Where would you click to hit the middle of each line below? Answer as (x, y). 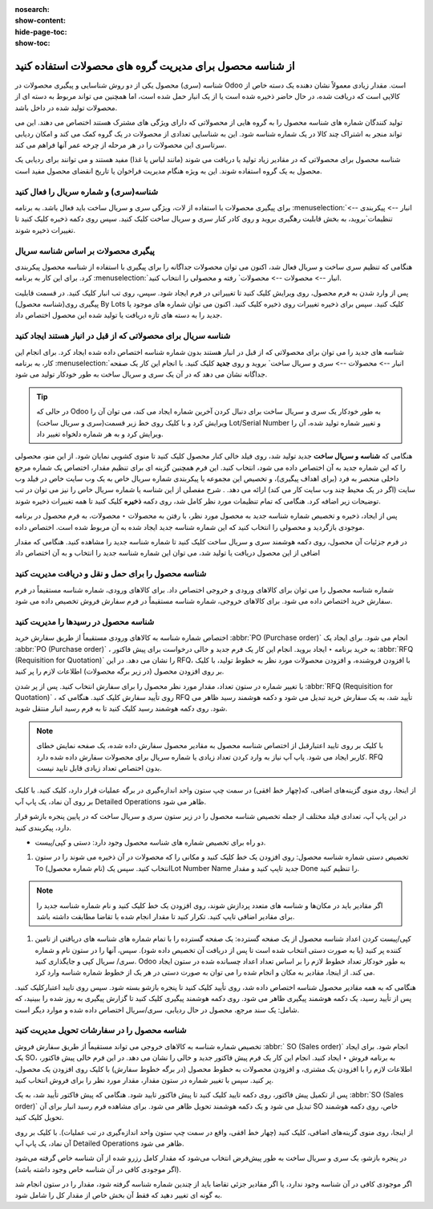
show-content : (40, 21)
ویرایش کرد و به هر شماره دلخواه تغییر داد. (100, 434)
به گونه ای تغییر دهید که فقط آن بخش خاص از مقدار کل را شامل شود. (119, 1195)
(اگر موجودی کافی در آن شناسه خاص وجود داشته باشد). (98, 1169)
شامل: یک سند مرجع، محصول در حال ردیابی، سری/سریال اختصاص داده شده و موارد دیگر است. (157, 1010)
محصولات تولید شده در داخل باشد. (66, 108)
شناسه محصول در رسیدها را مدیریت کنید (85, 621)
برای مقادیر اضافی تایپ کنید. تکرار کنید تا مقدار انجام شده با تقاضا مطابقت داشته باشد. (166, 916)
